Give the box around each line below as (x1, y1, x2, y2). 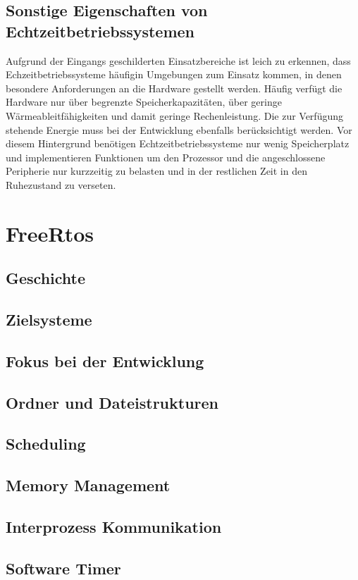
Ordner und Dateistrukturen (6, 391, 218, 413)
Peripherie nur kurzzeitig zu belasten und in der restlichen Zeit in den (6, 163, 307, 178)
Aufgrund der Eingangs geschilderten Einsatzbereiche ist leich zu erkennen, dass (6, 53, 351, 68)
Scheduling (6, 433, 86, 455)
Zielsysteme (6, 309, 92, 331)
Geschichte (6, 267, 86, 289)
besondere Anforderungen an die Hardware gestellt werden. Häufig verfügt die (6, 80, 342, 95)
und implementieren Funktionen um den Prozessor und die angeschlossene (6, 149, 326, 164)
